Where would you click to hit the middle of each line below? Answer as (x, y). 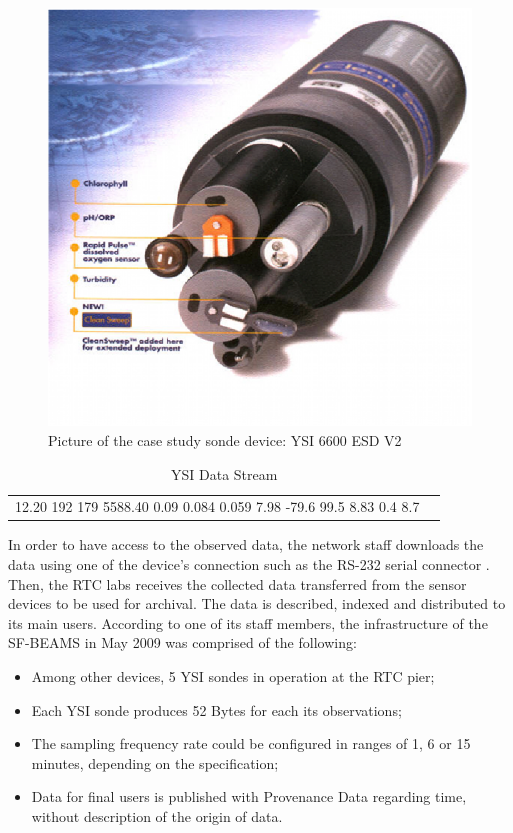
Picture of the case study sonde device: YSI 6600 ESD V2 (225, 439)
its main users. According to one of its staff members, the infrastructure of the (248, 622)
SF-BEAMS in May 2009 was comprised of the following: (182, 642)
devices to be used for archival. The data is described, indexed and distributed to (257, 603)
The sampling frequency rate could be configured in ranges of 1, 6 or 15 (251, 743)
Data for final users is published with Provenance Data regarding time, (249, 796)
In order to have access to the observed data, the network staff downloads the (246, 544)
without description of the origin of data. (157, 816)
